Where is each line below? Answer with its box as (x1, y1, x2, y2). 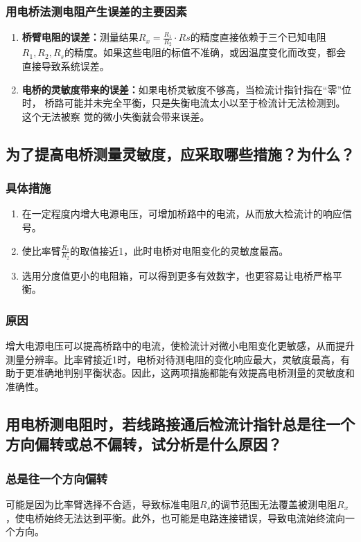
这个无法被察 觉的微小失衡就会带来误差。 (21, 109, 210, 123)
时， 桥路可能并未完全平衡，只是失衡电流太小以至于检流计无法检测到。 (21, 96, 346, 110)
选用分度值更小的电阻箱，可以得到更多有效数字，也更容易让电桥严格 (21, 268, 333, 282)
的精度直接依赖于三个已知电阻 (190, 30, 326, 44)
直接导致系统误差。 (21, 59, 109, 73)
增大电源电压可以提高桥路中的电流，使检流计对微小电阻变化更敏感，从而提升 (6, 338, 355, 353)
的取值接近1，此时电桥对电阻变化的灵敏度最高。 (70, 243, 289, 258)
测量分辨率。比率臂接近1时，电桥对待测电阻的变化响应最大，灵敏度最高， (6, 352, 340, 366)
